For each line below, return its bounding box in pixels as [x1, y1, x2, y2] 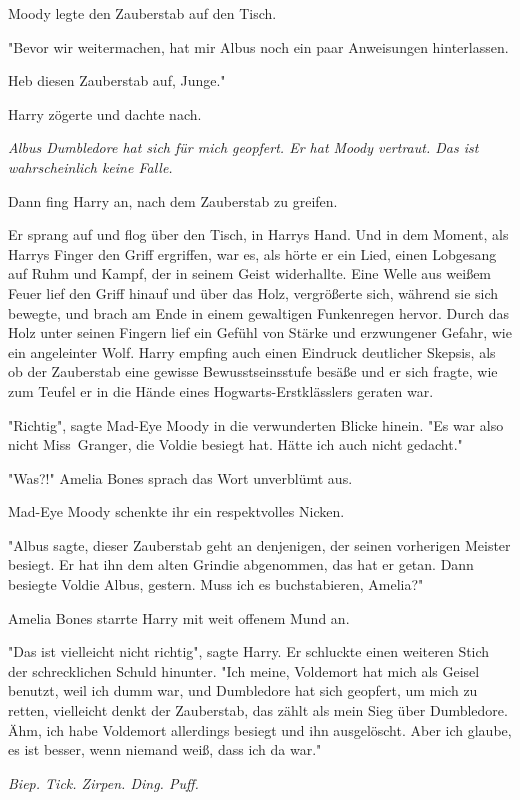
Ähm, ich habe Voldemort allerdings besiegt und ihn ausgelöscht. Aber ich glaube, [8, 719, 512, 740]
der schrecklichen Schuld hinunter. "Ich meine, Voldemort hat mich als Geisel [8, 660, 480, 681]
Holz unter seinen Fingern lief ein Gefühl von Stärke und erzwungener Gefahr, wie [8, 322, 512, 343]
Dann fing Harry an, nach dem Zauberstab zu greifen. [8, 190, 338, 211]
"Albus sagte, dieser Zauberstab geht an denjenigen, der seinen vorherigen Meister [8, 534, 511, 555]
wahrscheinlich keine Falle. [8, 156, 173, 177]
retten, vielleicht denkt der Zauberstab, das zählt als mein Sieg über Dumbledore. [8, 700, 508, 721]
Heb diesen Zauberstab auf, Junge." [8, 70, 226, 91]
